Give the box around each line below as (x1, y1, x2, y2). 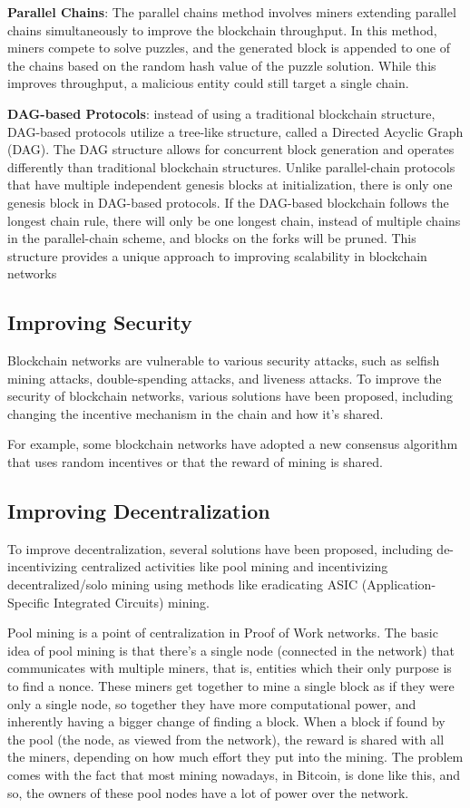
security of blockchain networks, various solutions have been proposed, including (7, 386, 454, 405)
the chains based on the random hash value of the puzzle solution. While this (7, 55, 436, 74)
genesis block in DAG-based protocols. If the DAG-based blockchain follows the (7, 192, 449, 211)
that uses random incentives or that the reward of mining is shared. (7, 453, 383, 472)
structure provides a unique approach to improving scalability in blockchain (7, 246, 427, 265)
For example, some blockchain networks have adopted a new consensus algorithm (7, 434, 458, 453)
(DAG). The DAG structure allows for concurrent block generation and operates (7, 140, 455, 159)
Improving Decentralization (7, 497, 270, 525)
